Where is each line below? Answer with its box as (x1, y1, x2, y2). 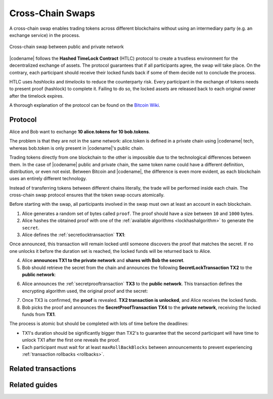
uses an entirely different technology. (9, 175, 87, 182)
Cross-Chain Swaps (9, 8, 96, 19)
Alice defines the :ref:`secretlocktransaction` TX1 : (22, 232, 126, 238)
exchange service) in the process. (9, 32, 80, 38)
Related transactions (9, 364, 76, 373)
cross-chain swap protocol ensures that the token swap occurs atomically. (9, 192, 165, 198)
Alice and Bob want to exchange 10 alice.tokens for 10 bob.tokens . (9, 128, 150, 135)
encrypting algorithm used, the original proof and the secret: (22, 288, 148, 294)
